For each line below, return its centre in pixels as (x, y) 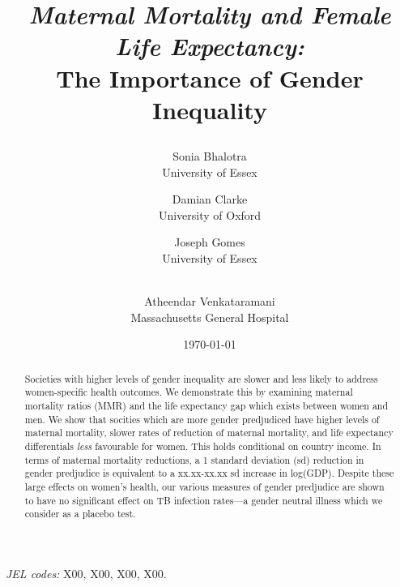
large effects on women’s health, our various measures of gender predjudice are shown (204, 486)
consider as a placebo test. (80, 514)
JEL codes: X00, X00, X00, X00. (86, 573)
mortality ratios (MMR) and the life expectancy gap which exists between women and (206, 405)
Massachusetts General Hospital (210, 317)
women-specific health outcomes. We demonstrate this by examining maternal (189, 392)
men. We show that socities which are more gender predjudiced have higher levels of (202, 419)
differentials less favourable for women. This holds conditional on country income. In (203, 446)
